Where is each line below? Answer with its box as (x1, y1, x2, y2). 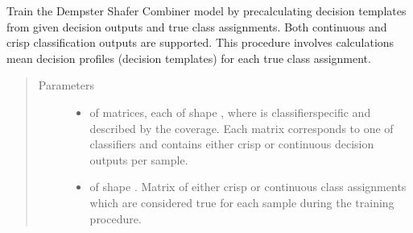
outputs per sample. (89, 151, 188, 168)
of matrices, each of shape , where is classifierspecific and (89, 103, 371, 120)
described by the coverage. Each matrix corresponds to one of (89, 119, 394, 136)
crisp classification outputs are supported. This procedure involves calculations (6, 34, 394, 51)
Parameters (38, 77, 94, 94)
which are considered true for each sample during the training (89, 193, 394, 210)
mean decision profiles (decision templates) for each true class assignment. (6, 49, 371, 66)
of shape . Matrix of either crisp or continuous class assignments (89, 178, 407, 195)
